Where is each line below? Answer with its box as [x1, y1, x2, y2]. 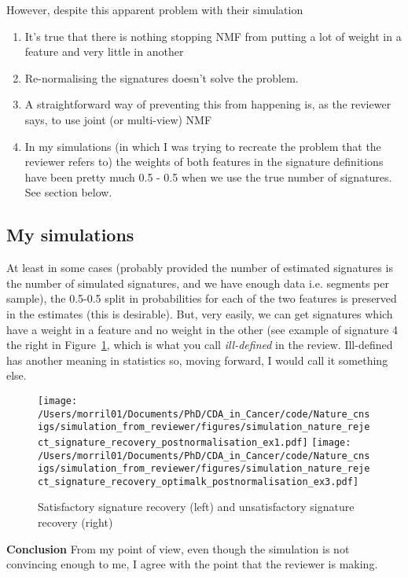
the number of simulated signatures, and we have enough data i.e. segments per [6, 274, 389, 291]
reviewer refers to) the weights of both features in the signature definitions [24, 153, 384, 170]
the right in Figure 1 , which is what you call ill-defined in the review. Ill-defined [6, 336, 393, 353]
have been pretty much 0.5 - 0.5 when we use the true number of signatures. [24, 168, 392, 185]
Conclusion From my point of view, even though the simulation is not [6, 540, 350, 557]
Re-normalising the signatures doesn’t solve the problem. [24, 69, 299, 86]
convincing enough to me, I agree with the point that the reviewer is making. [6, 556, 378, 572]
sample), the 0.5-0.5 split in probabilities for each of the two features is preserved [6, 290, 397, 307]
